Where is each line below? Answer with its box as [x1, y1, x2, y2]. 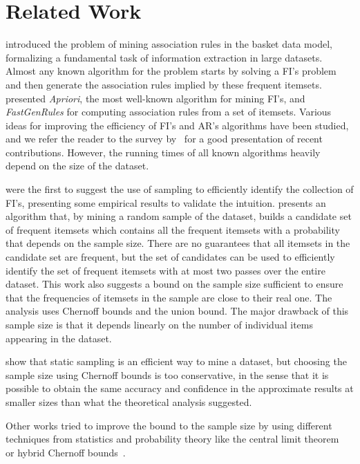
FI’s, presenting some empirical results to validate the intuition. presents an [6, 195, 326, 210]
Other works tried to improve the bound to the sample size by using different [6, 418, 332, 432]
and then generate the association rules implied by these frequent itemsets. [6, 77, 322, 91]
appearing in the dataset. [6, 331, 112, 345]
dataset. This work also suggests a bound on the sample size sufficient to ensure [6, 277, 343, 291]
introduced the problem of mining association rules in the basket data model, [6, 37, 332, 51]
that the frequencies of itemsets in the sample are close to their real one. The [6, 290, 332, 304]
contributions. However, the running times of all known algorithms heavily [6, 145, 321, 159]
